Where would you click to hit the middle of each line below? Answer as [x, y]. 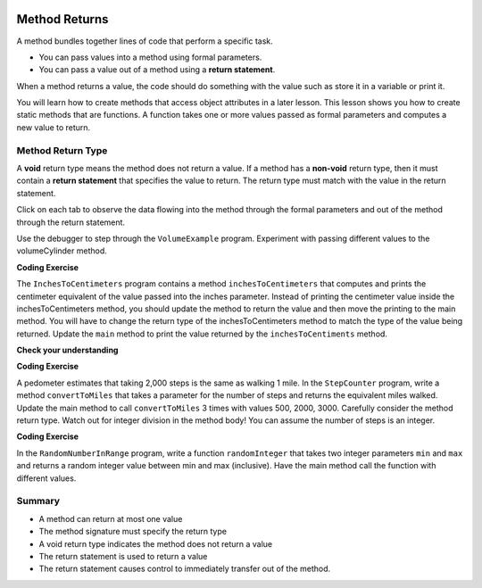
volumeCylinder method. [62, 251]
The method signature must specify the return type [133, 532]
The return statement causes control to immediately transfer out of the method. [185, 569]
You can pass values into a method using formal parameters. [150, 57]
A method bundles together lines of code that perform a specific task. [145, 41]
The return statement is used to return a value [123, 556]
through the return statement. [71, 222]
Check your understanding [67, 350]
